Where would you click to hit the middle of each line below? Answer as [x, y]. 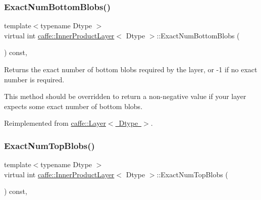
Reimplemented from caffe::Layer [55, 123]
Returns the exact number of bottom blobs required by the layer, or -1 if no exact [131, 69]
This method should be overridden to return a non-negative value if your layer [125, 96]
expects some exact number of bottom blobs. [73, 106]
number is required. [34, 79]
